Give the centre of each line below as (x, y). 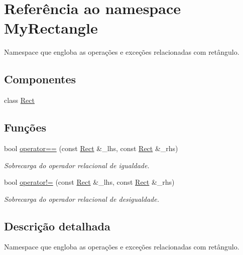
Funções (25, 127)
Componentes (40, 79)
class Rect (19, 100)
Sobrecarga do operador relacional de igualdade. (77, 165)
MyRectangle (51, 28)
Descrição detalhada (57, 226)
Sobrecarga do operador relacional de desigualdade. (82, 199)
